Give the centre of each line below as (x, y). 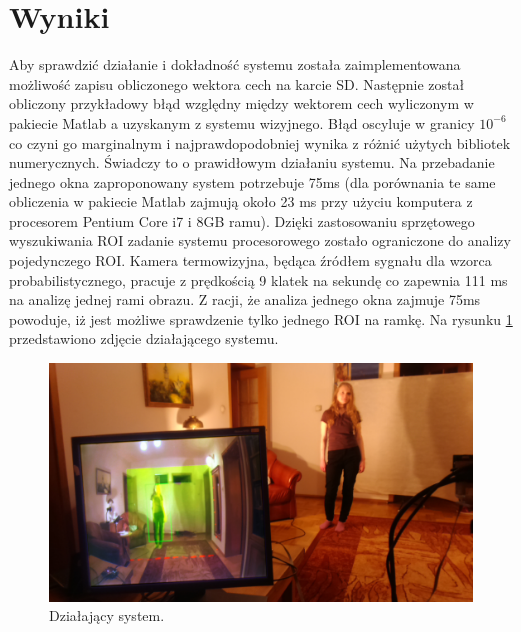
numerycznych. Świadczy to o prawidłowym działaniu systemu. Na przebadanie (252, 162)
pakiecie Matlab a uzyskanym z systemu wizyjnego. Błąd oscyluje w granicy (242, 122)
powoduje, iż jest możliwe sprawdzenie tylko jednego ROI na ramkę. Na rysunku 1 (261, 318)
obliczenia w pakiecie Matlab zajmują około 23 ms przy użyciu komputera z (241, 201)
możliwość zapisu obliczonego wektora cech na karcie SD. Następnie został (237, 83)
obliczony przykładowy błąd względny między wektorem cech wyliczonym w (241, 103)
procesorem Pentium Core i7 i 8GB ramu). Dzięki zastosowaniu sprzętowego (242, 220)
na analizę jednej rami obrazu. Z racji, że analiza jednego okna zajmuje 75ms (245, 299)
